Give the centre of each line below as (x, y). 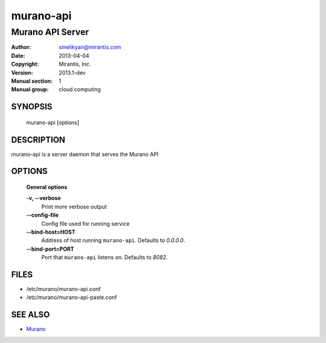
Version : (22, 72)
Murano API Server (50, 32)
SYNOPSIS (32, 107)
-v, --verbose (44, 198)
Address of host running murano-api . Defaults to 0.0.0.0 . (113, 240)
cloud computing (80, 89)
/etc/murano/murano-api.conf (63, 289)
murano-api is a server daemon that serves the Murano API (85, 154)
